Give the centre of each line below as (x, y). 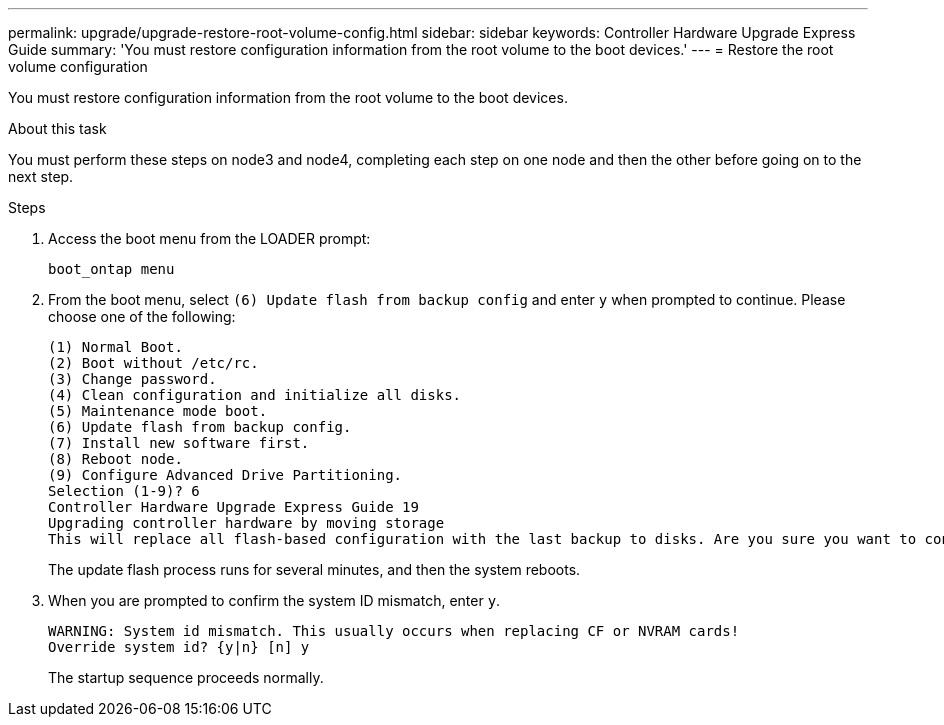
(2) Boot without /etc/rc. (153, 363)
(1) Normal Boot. (115, 347)
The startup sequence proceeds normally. (186, 677)
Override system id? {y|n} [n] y (179, 647)
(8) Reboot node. (115, 459)
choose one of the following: (142, 316)
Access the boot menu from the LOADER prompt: (209, 238)
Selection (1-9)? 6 (124, 491)
